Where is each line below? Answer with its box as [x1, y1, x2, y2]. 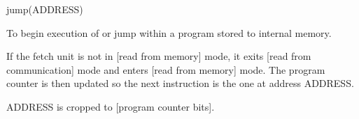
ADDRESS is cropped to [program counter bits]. [6, 99, 215, 113]
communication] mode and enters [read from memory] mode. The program [6, 62, 325, 77]
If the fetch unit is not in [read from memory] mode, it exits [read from [6, 49, 311, 63]
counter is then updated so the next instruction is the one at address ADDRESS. [6, 76, 354, 90]
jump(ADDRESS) [6, 2, 83, 16]
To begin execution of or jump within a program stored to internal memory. [6, 25, 332, 40]
